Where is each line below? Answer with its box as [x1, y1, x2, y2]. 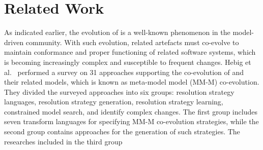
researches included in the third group [4, 136, 123, 146]
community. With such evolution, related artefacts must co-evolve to [25, 36, 239, 47]
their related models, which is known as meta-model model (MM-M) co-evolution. [4, 77, 259, 87]
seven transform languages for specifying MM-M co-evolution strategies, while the [4, 116, 259, 127]
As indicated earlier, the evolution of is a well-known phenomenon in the [4, 27, 230, 37]
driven [4, 36, 24, 47]
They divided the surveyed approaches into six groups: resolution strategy [4, 86, 235, 97]
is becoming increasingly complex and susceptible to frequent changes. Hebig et [4, 56, 251, 67]
